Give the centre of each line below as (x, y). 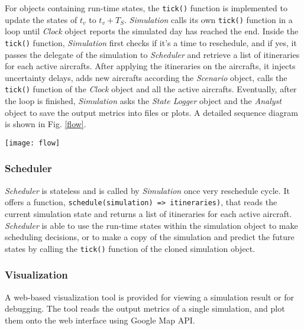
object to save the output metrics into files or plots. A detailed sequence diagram (151, 112)
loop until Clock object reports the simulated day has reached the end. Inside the (152, 31)
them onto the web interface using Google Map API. (100, 320)
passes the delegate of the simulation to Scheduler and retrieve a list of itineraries (152, 54)
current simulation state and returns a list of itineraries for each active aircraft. (148, 213)
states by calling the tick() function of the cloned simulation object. (130, 248)
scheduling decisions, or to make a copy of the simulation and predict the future (150, 237)
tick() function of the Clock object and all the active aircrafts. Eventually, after (151, 89)
